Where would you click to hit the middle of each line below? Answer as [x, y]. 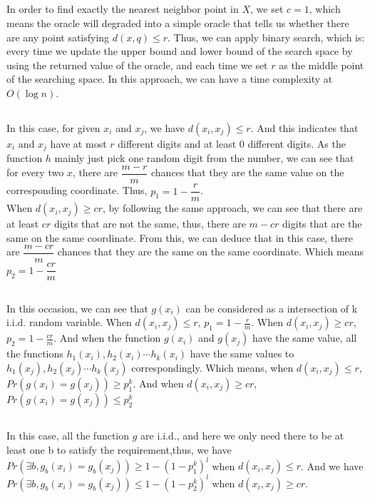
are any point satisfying [58, 37]
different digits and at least [177, 143]
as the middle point [322, 65]
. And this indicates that [304, 127]
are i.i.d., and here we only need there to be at [242, 436]
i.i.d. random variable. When [69, 322]
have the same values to [242, 354]
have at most [78, 143]
